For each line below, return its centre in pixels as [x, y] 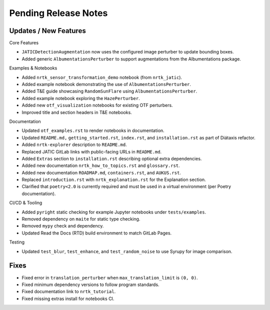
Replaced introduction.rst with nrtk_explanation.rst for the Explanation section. [114, 179]
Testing [17, 242]
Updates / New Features [47, 31]
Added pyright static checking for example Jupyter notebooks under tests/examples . [114, 212]
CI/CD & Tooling [26, 203]
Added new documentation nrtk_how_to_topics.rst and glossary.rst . [101, 165]
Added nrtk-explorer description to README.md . [74, 144]
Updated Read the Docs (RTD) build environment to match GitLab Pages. [97, 233]
